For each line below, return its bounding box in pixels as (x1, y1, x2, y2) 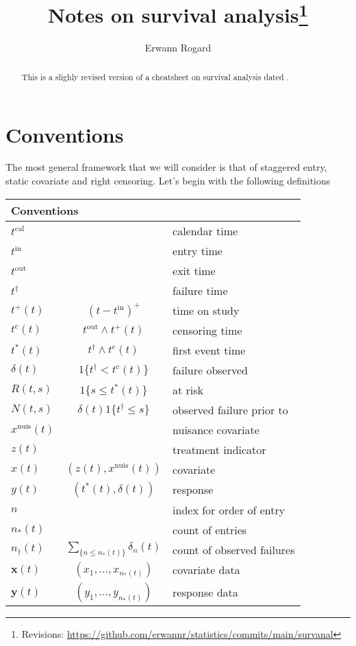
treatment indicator (173, 441, 266, 457)
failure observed (173, 361, 248, 378)
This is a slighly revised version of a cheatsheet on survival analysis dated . (21, 71, 289, 82)
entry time (173, 242, 222, 259)
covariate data (173, 562, 240, 578)
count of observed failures (173, 541, 295, 558)
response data (173, 584, 238, 601)
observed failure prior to (173, 401, 288, 418)
